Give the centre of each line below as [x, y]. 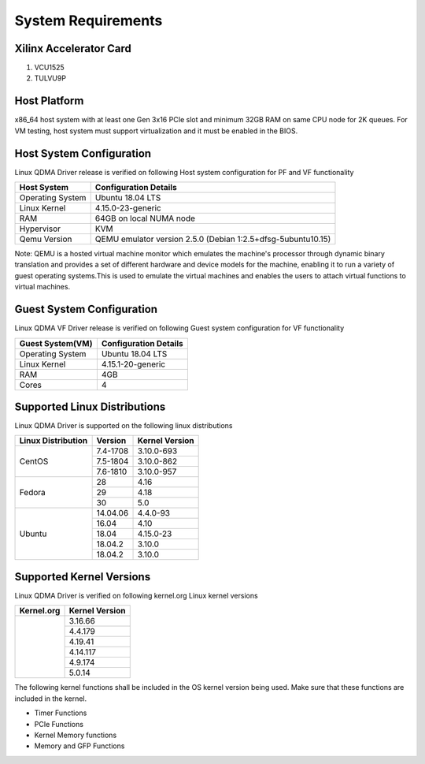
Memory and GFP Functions [79, 746]
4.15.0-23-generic [128, 208]
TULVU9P [50, 78]
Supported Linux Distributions [90, 406]
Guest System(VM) [56, 343]
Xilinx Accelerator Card [73, 48]
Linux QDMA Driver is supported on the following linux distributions [124, 426]
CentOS [34, 461]
